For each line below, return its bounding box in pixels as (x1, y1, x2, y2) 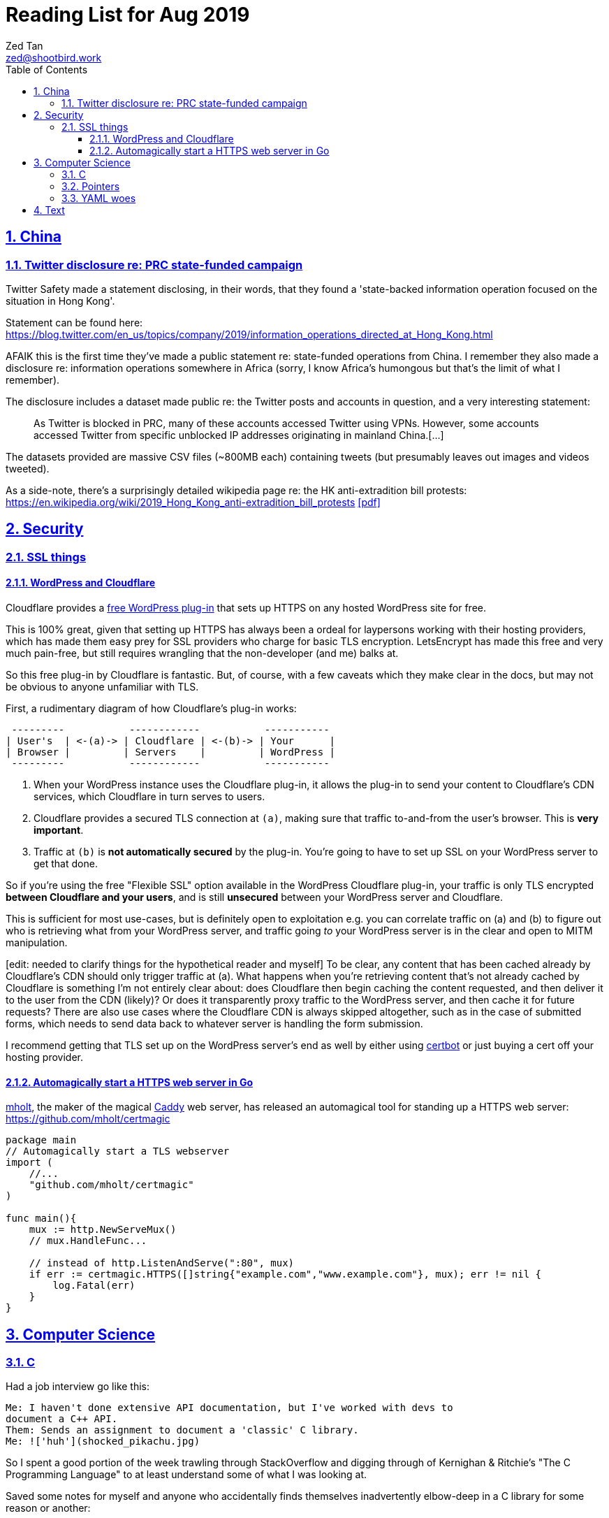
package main (6, 1134, 77, 1146)
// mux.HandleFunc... (29, 1235, 147, 1247)
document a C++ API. (6, 1413, 118, 1425)
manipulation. (6, 937, 68, 949)
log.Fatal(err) (52, 1280, 135, 1292)
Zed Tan (6, 39, 43, 52)
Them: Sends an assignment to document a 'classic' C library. (6, 1424, 359, 1436)
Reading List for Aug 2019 (6, 3, 250, 27)
